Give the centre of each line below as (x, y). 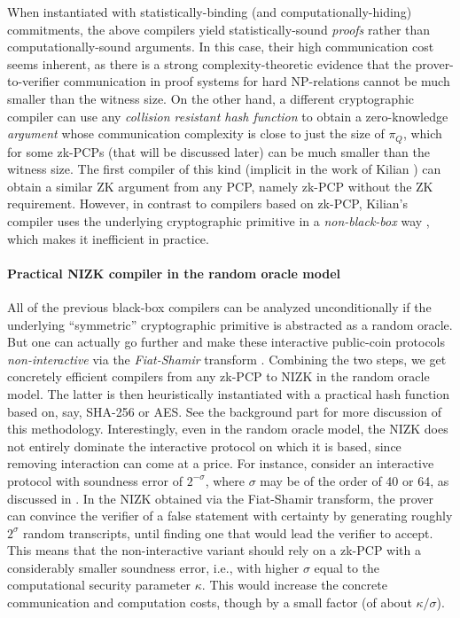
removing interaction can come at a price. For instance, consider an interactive (221, 463)
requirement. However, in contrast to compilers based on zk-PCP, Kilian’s (207, 203)
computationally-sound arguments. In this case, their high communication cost (221, 47)
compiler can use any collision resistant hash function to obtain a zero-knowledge (228, 116)
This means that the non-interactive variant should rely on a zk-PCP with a (214, 550)
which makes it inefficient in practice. (108, 238)
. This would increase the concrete (294, 585)
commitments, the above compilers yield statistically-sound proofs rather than (219, 29)
